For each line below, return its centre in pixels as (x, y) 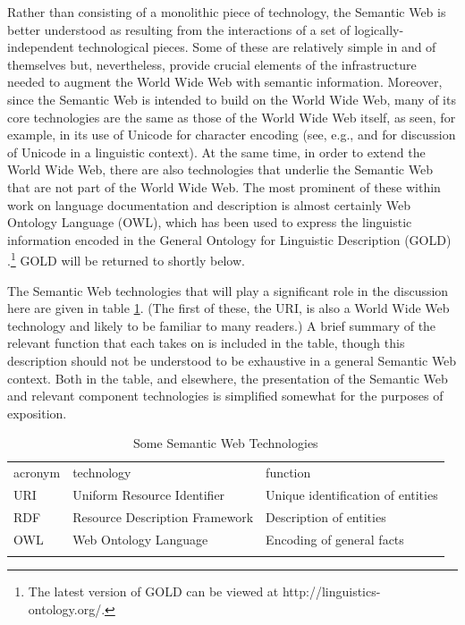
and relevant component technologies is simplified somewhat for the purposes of (225, 396)
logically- (379, 29)
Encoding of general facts (335, 539)
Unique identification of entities (352, 494)
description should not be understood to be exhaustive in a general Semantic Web (232, 360)
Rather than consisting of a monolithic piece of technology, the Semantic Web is (227, 12)
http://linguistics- (331, 591)
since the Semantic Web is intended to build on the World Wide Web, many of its (232, 99)
